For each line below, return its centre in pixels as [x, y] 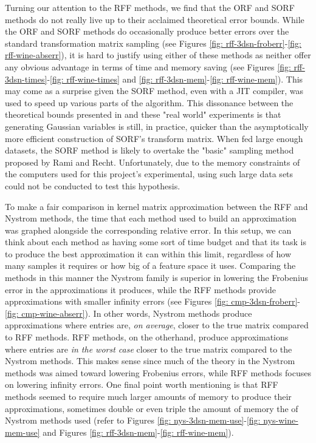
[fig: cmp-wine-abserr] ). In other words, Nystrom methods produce [129, 313]
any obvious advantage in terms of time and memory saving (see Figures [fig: [148, 66]
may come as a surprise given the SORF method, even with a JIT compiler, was [154, 91]
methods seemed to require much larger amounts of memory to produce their [148, 396]
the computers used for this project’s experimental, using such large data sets [149, 174]
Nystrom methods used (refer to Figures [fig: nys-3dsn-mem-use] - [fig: [133, 420]
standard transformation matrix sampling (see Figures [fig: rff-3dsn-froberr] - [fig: [153, 43]
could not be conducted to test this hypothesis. [93, 185]
